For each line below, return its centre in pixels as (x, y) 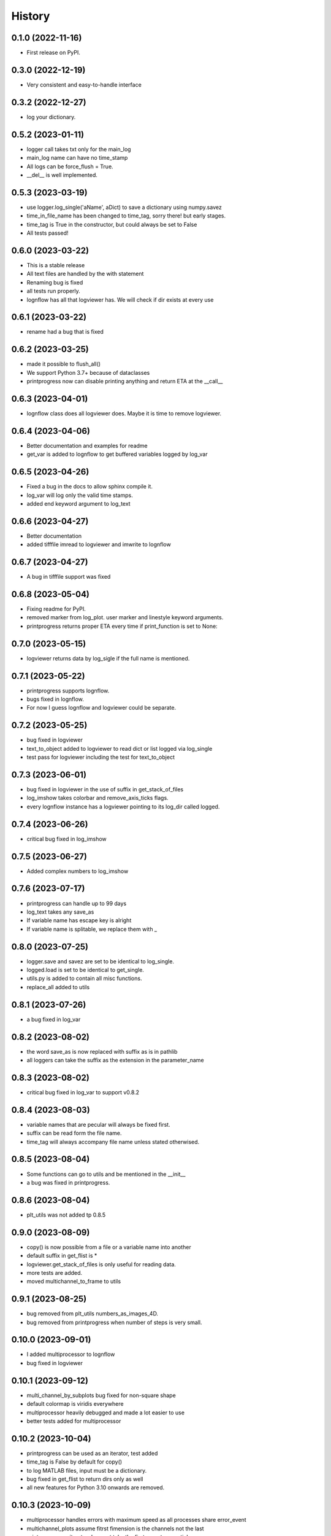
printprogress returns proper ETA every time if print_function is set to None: (122, 626)
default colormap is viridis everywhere (75, 1404)
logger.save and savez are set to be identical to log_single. (101, 961)
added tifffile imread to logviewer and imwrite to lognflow (99, 544)
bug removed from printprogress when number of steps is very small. (114, 1322)
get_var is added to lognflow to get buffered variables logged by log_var (117, 454)
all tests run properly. (54, 291)
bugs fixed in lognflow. (55, 699)
